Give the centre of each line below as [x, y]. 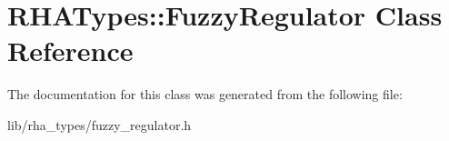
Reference [70, 50]
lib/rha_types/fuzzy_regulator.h [100, 124]
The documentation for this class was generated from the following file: [205, 94]
